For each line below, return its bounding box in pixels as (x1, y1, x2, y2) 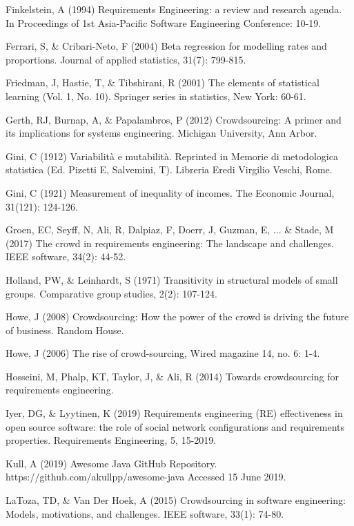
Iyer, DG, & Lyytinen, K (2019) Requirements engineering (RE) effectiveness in (6, 406, 343, 420)
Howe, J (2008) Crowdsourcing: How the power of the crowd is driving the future (6, 309, 349, 324)
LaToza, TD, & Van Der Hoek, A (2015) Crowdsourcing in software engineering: (6, 493, 346, 507)
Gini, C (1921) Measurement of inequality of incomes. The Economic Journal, (6, 185, 335, 199)
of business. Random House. (6, 322, 124, 337)
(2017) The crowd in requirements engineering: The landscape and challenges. (6, 235, 334, 250)
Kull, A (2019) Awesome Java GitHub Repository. (6, 456, 217, 470)
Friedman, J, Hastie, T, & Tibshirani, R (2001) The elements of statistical (6, 75, 319, 90)
